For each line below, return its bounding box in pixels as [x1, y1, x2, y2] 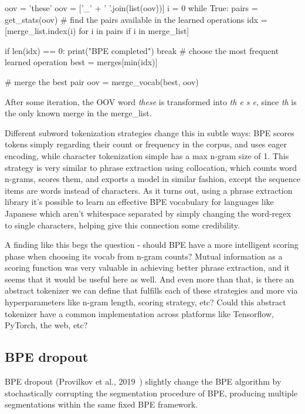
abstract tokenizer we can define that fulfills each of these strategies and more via [5, 284, 298, 297]
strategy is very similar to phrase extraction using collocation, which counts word [5, 161, 297, 173]
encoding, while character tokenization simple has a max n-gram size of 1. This [5, 149, 289, 161]
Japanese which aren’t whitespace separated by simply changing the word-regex [5, 207, 291, 219]
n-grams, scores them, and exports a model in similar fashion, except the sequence [5, 173, 300, 185]
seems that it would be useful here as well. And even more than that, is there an [5, 272, 294, 285]
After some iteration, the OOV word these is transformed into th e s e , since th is [5, 95, 297, 107]
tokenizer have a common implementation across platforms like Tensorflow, [5, 307, 274, 319]
